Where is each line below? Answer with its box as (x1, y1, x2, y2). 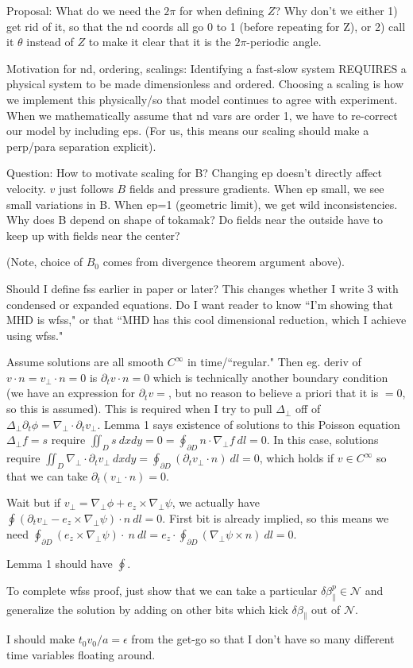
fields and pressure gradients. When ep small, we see (129, 180, 384, 196)
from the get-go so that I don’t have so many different (131, 631, 395, 647)
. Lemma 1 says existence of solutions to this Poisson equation (97, 415, 400, 432)
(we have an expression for (6, 384, 135, 401)
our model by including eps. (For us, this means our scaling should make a (6, 122, 369, 139)
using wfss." (6, 326, 64, 343)
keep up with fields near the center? (6, 226, 180, 243)
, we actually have (172, 494, 260, 511)
